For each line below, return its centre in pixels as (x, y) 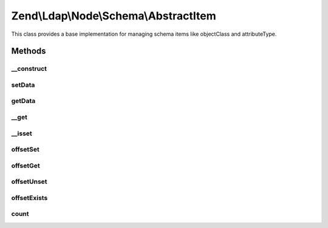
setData (23, 85)
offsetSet (25, 150)
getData (23, 101)
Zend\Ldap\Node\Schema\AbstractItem (114, 16)
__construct (29, 69)
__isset (22, 133)
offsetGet (26, 166)
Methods (29, 51)
